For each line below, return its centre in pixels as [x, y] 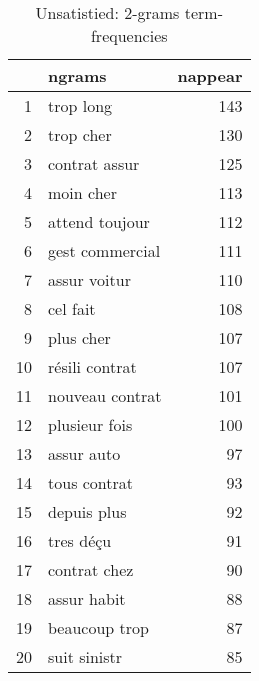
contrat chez [91, 569]
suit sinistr [85, 656]
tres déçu [80, 540]
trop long [80, 105]
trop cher [80, 134]
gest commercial [104, 250]
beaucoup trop [98, 627]
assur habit [87, 598]
